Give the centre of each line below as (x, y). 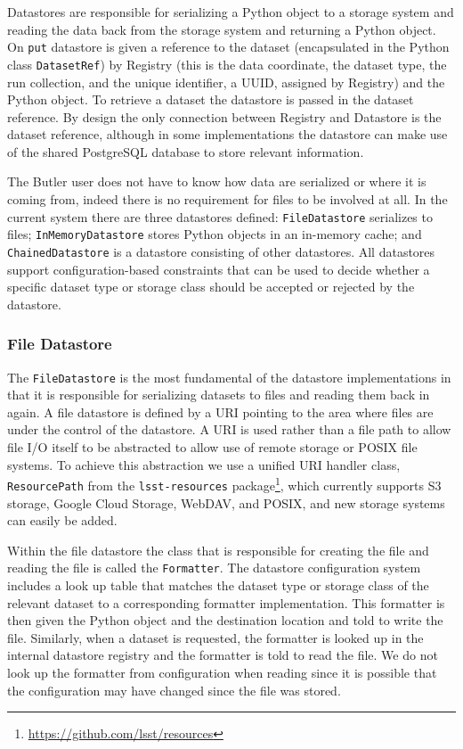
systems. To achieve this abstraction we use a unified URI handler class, (204, 464)
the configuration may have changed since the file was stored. (174, 690)
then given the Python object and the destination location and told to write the (225, 620)
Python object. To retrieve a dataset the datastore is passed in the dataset (211, 99)
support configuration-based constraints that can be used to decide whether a (219, 269)
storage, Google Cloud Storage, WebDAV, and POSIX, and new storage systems (226, 502)
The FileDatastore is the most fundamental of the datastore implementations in (229, 377)
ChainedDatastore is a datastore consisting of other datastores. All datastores (221, 251)
